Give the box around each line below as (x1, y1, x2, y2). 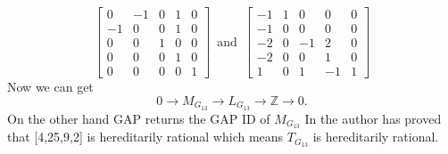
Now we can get (7, 77, 94, 96)
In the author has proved (304, 109, 442, 127)
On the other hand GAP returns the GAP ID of (7, 109, 270, 127)
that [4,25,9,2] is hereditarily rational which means (7, 127, 284, 146)
